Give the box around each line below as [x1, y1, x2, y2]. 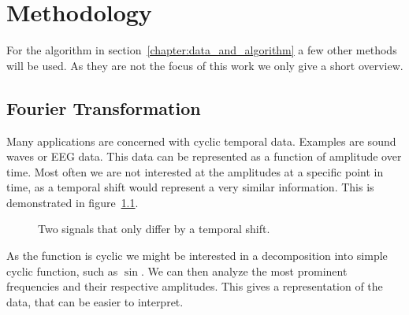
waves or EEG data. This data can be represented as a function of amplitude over [6, 148, 402, 165]
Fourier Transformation [6, 95, 201, 120]
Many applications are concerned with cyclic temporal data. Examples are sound [6, 132, 396, 149]
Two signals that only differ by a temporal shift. [38, 220, 270, 237]
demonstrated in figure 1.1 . [6, 194, 139, 210]
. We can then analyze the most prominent [140, 262, 348, 279]
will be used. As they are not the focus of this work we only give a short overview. [6, 57, 403, 73]
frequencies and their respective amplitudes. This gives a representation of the [6, 278, 383, 295]
